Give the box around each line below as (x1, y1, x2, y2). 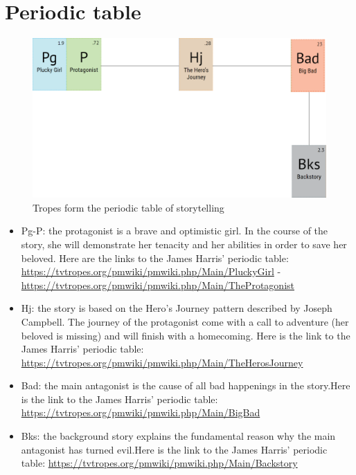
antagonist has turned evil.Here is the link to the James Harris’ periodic (21, 442, 328, 456)
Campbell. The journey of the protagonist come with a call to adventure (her (21, 314, 349, 328)
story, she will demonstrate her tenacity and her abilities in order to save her (21, 236, 347, 251)
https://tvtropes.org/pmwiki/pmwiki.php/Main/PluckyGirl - (21, 264, 281, 279)
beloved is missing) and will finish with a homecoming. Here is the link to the (21, 328, 350, 342)
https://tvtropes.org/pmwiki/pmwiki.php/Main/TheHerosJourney (21, 355, 303, 369)
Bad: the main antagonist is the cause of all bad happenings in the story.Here (21, 378, 350, 393)
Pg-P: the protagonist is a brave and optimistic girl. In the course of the (21, 223, 328, 238)
